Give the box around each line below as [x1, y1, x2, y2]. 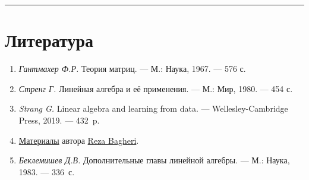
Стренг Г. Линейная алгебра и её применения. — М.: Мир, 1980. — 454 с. [18, 82, 293, 94]
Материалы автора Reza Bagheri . [18, 134, 139, 146]
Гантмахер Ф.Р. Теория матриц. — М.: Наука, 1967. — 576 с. [18, 62, 246, 75]
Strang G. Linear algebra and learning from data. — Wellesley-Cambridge [18, 102, 288, 115]
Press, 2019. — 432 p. [18, 113, 100, 126]
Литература [5, 28, 93, 52]
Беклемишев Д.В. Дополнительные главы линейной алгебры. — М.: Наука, [18, 154, 290, 166]
